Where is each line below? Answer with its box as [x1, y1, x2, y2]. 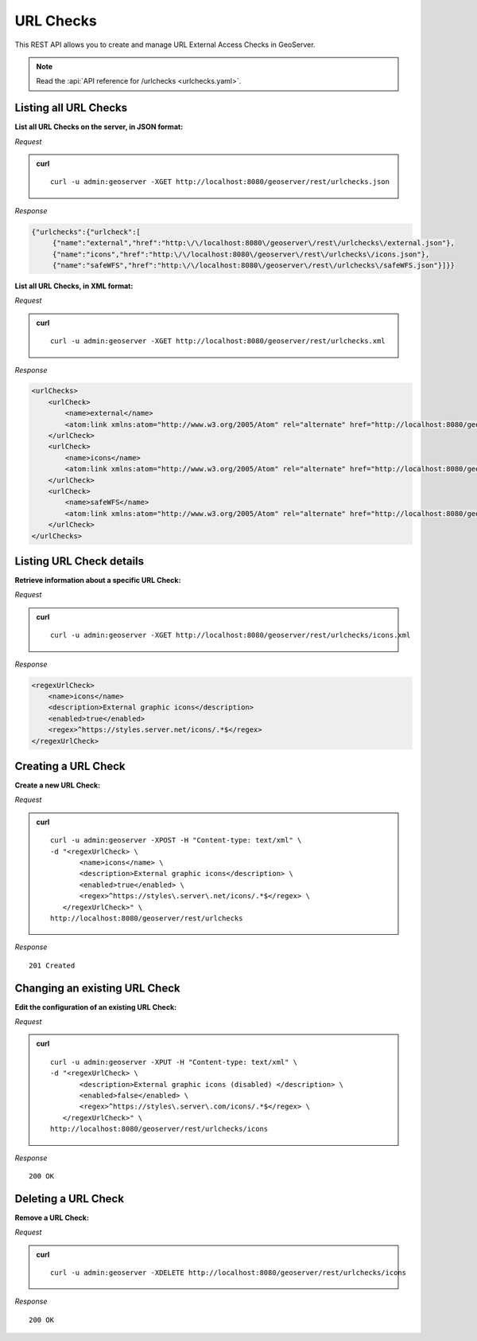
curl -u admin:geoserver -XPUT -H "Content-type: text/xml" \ [50, 1058, 298, 1066]
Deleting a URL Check [14, 1191, 125, 1206]
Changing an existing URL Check [14, 981, 180, 995]
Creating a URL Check [14, 759, 126, 772]
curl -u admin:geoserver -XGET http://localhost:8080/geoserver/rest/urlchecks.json [50, 178, 390, 186]
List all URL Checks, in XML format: [14, 281, 134, 291]
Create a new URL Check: [14, 780, 101, 790]
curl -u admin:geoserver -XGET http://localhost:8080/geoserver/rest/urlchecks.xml [50, 337, 386, 346]
